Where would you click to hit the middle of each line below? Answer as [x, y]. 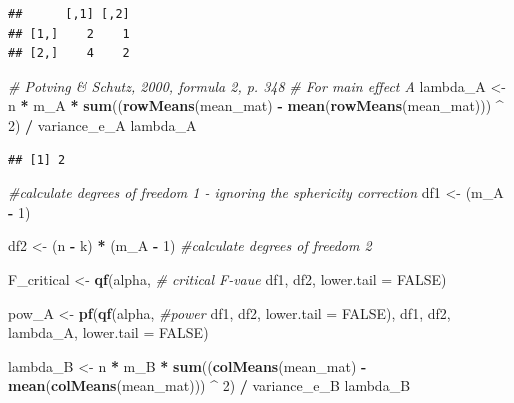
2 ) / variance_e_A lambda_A [102, 124]
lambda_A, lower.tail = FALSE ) [108, 332]
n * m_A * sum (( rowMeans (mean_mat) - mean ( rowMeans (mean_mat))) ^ [256, 105]
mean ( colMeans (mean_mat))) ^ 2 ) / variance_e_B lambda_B [209, 385]
